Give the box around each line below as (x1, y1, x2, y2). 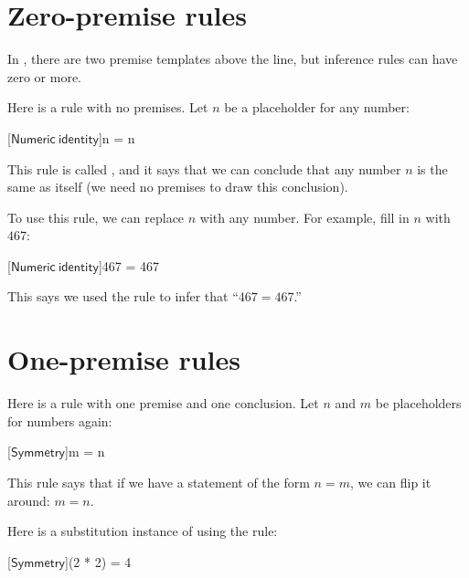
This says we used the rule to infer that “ (7, 287, 239, 306)
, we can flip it (349, 472, 432, 491)
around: (7, 490, 50, 510)
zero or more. (7, 67, 81, 86)
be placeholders (375, 394, 462, 413)
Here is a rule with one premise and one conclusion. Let (7, 394, 319, 413)
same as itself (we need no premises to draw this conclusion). (7, 177, 348, 196)
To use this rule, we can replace (7, 207, 185, 226)
